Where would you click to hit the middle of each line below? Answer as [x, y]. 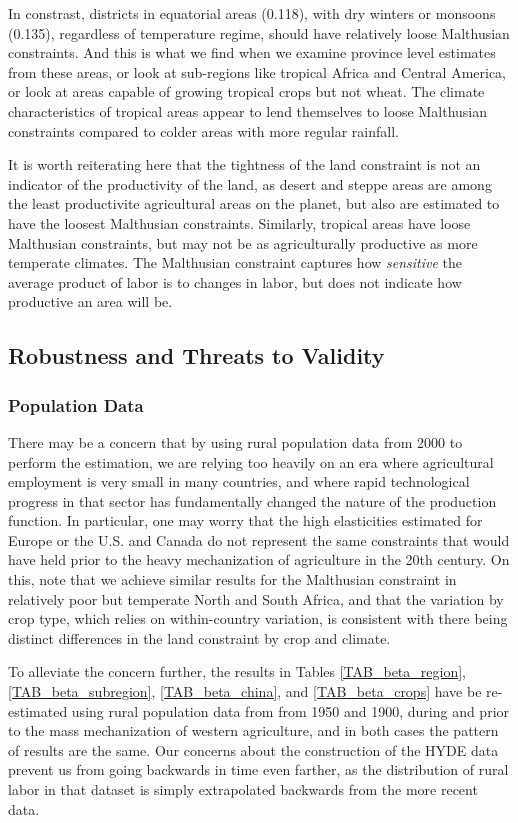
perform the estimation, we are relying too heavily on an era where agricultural [251, 461]
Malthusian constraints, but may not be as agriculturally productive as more [243, 242]
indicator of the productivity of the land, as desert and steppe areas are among [250, 183]
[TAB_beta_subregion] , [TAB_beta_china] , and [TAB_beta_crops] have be [245, 691]
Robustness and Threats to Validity [196, 355]
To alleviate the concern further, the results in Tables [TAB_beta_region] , [237, 671]
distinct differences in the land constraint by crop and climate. [199, 637]
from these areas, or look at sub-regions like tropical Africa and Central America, [257, 71]
